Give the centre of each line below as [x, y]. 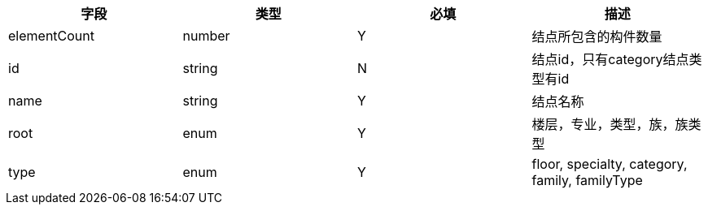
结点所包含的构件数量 [597, 37]
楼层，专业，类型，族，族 [610, 124]
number [206, 36]
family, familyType [587, 180]
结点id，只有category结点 [610, 59]
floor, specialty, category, [610, 164]
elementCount [51, 36]
